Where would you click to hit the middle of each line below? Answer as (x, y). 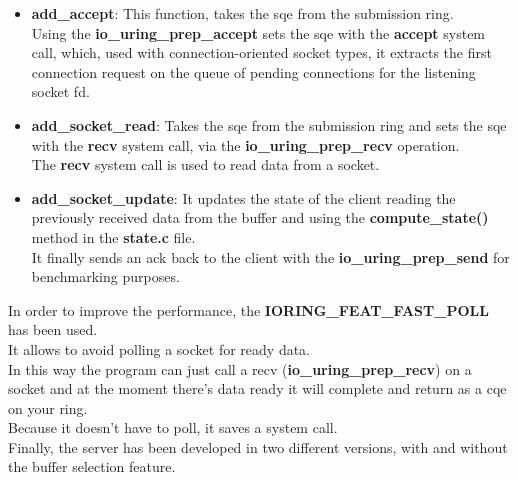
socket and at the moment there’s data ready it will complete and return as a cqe (257, 388)
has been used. (53, 329)
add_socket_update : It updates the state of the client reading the (243, 197)
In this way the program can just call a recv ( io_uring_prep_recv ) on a (240, 368)
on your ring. (48, 407)
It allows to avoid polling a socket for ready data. (159, 348)
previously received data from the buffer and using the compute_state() (260, 217)
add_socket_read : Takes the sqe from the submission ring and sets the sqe (269, 124)
